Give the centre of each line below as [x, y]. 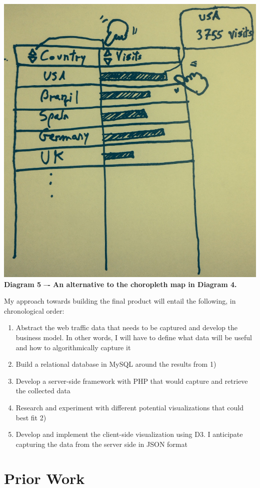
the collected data [43, 391]
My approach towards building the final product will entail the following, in [120, 301]
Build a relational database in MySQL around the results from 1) [116, 364]
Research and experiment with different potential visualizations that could [129, 407]
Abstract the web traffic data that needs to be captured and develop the [126, 327]
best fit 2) [31, 417]
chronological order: [34, 310]
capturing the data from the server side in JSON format [101, 444]
